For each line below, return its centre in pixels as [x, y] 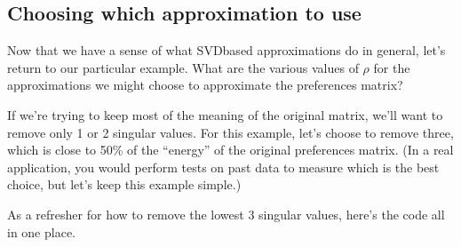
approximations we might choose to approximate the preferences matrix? [205, 85]
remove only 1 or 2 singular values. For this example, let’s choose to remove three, [230, 132]
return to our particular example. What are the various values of [183, 67]
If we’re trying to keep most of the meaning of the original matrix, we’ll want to [225, 114]
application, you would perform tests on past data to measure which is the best [223, 167]
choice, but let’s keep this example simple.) [124, 184]
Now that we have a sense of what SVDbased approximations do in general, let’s [227, 50]
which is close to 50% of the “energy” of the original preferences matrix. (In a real [230, 150]
